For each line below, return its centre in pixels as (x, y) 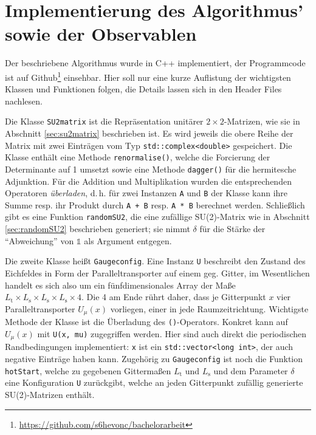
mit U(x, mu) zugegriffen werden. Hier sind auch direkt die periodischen (172, 333)
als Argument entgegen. (128, 240)
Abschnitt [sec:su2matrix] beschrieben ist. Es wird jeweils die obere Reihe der (149, 133)
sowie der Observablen (101, 34)
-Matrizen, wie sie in (262, 121)
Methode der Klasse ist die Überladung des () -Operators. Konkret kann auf (146, 322)
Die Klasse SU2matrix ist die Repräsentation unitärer (104, 121)
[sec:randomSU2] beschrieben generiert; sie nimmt (98, 229)
